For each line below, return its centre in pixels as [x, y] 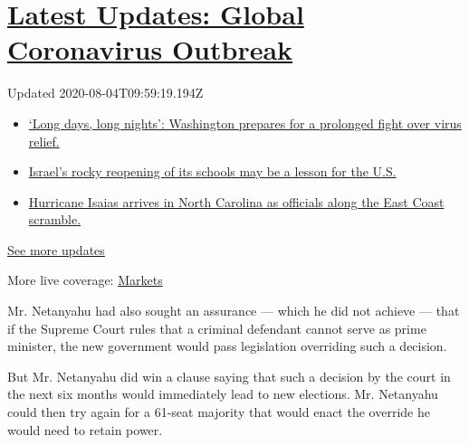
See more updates [56, 249]
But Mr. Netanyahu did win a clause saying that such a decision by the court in [229, 376]
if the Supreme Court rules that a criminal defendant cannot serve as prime [217, 328]
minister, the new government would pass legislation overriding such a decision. [227, 346]
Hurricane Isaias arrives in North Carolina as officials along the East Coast [236, 201]
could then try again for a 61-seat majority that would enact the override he [219, 412]
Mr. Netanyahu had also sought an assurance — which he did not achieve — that [234, 311]
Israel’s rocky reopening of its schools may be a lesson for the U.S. [212, 171]
